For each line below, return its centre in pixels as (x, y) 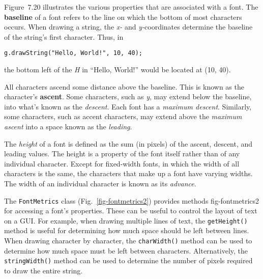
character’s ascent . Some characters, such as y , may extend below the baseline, (128, 96)
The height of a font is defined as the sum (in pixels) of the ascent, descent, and (128, 143)
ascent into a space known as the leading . (68, 126)
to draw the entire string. (43, 271)
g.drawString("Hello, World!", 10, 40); (74, 53)
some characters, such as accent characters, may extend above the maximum (123, 116)
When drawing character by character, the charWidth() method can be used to (128, 241)
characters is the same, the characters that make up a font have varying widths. (128, 173)
